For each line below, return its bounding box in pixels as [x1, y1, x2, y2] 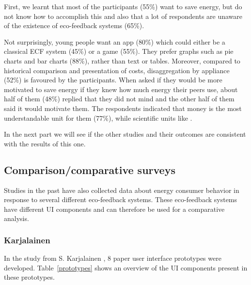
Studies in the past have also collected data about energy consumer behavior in [4, 185, 239, 195]
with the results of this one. [4, 138, 86, 148]
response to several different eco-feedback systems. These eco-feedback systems [4, 194, 237, 205]
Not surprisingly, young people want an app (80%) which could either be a [4, 36, 225, 47]
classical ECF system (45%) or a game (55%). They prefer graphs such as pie [4, 46, 234, 56]
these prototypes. [4, 272, 55, 282]
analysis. [4, 213, 29, 223]
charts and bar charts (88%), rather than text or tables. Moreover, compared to [4, 55, 240, 65]
